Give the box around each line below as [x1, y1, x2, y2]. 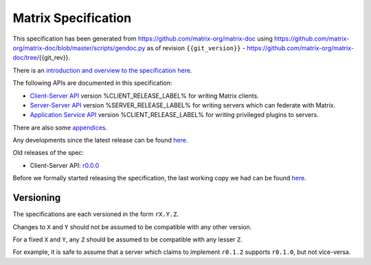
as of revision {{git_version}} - [146, 43, 246, 52]
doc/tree [12, 54, 37, 62]
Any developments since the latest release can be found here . [12, 136, 188, 145]
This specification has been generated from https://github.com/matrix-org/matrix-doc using [12, 34, 273, 43]
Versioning [12, 192, 61, 204]
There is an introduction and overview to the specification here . [12, 66, 192, 74]
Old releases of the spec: [12, 149, 84, 157]
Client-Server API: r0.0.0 [30, 161, 100, 169]
